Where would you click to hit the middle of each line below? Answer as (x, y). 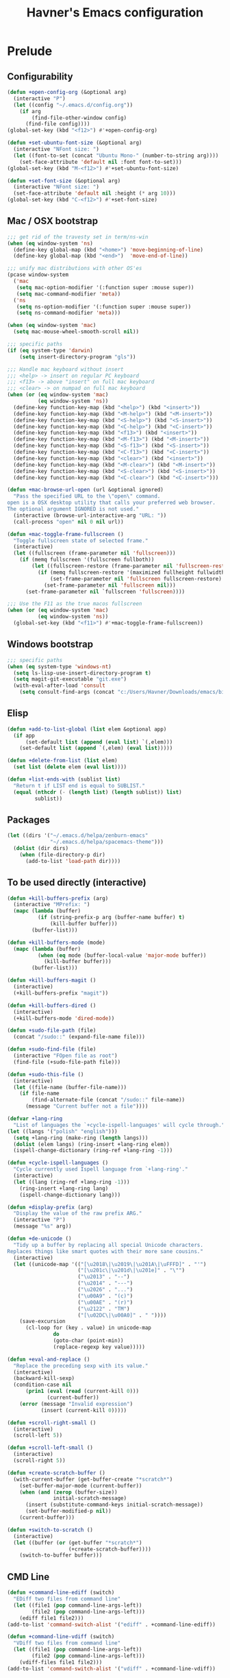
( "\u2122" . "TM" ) (104, 1309)
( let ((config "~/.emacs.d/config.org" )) (73, 105)
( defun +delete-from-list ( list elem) (62, 761)
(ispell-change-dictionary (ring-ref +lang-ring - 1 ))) (93, 1151)
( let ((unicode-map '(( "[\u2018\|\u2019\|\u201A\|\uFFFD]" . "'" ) (110, 1264)
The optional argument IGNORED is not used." (73, 509)
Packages (28, 819)
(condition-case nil (42, 1385)
